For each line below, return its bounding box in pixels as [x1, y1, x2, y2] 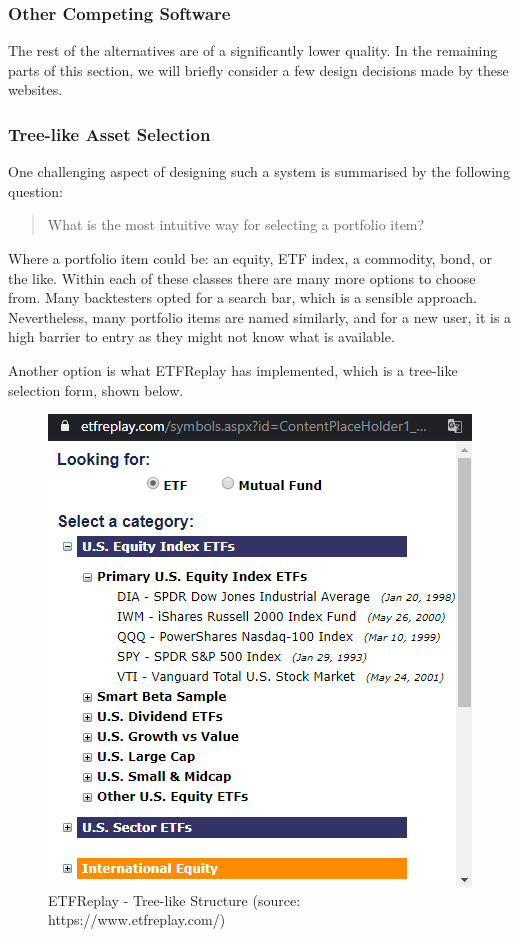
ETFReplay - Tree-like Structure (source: [48, 889, 301, 910]
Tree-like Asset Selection [8, 121, 211, 146]
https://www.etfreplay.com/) [48, 909, 226, 930]
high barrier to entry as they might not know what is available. [8, 326, 395, 347]
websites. [8, 79, 63, 100]
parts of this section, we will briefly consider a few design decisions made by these [8, 59, 509, 80]
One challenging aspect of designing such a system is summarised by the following [8, 161, 510, 182]
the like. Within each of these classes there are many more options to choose [8, 267, 476, 288]
